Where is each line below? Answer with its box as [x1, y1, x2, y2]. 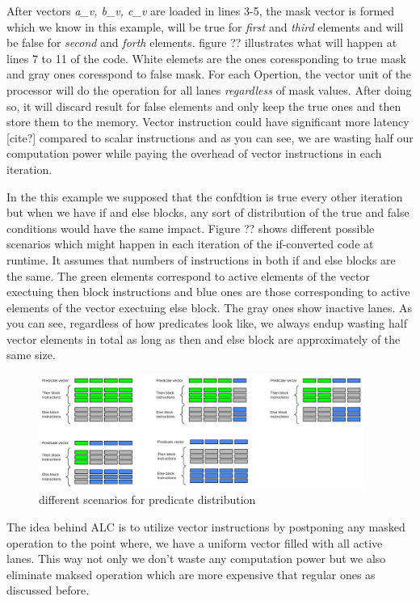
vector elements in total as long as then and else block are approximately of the [6, 330, 401, 347]
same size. [6, 346, 56, 363]
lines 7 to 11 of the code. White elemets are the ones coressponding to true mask [6, 49, 406, 66]
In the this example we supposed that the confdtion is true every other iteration [6, 188, 403, 205]
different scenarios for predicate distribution [39, 491, 256, 508]
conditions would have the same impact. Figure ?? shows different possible [6, 219, 375, 236]
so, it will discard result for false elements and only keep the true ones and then [6, 97, 401, 114]
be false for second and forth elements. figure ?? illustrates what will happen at [6, 34, 397, 51]
